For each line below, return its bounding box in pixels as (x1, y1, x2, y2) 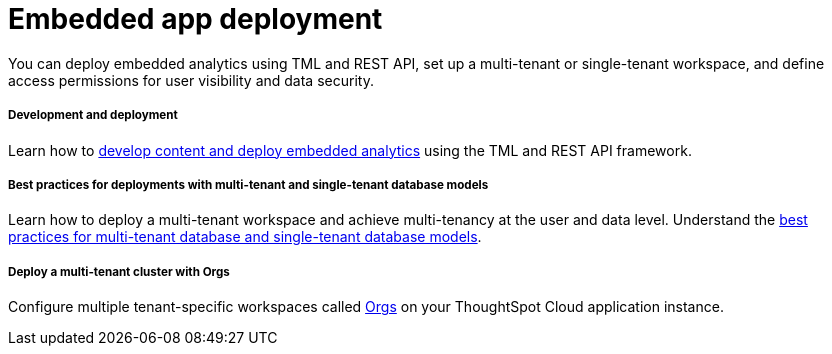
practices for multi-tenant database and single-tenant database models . (8, 228, 482, 246)
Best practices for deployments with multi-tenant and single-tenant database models (8, 177, 489, 192)
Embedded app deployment (8, 2, 383, 36)
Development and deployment (8, 108, 178, 123)
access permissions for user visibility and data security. (8, 71, 374, 89)
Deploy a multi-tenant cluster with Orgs (8, 264, 230, 279)
